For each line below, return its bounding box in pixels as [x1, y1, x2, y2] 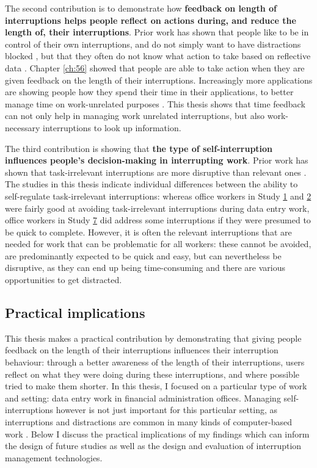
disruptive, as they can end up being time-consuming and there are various [5, 261, 285, 274]
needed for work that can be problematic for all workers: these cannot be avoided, [5, 237, 312, 250]
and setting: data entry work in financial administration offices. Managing [5, 391, 281, 404]
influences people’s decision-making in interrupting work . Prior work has [5, 154, 308, 167]
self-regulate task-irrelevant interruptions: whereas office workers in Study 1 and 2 [5, 189, 312, 202]
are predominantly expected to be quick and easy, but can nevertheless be [5, 249, 282, 262]
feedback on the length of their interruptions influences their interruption [5, 344, 279, 356]
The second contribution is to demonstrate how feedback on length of [5, 2, 277, 14]
